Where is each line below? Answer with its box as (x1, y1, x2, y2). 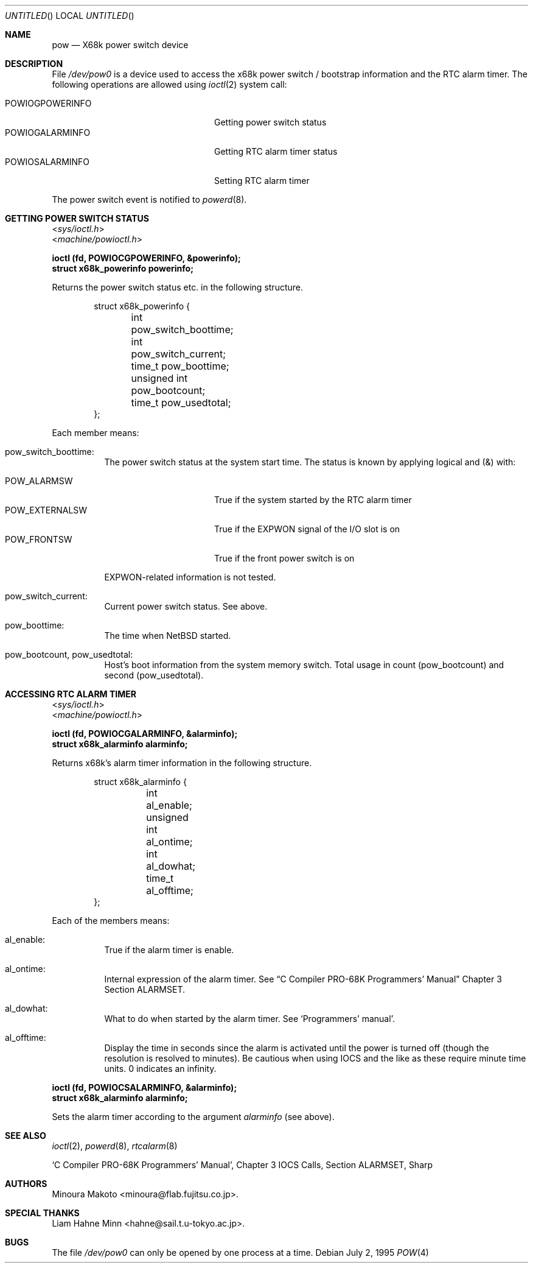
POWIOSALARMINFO (5, 157, 90, 167)
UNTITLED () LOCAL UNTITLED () (5, 10, 134, 21)
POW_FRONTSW (5, 534, 72, 544)
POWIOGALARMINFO (5, 127, 91, 138)
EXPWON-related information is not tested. (104, 572, 276, 582)
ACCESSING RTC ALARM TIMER (5, 689, 136, 699)
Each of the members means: (52, 915, 170, 926)
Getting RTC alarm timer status (214, 146, 338, 157)
